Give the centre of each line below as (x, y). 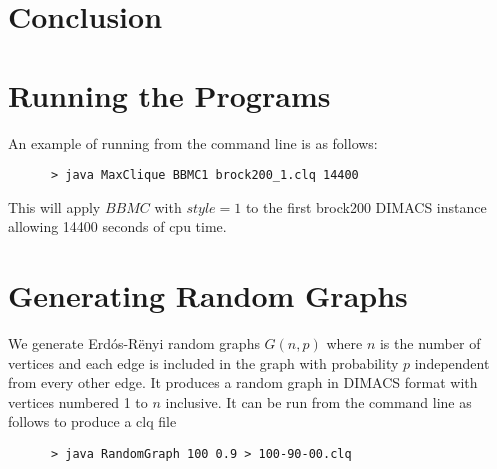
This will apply (54, 206)
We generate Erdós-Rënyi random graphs (134, 343)
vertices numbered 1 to (78, 401)
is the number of (430, 343)
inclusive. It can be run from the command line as (318, 401)
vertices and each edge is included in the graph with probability (203, 362)
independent (452, 362)
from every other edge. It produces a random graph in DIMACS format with (243, 382)
